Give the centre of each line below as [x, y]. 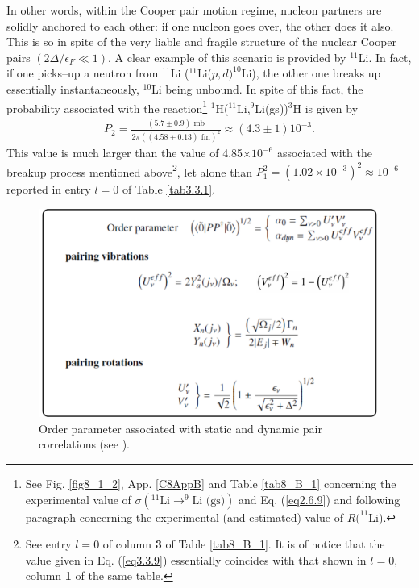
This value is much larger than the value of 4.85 [125, 153]
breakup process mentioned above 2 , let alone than [130, 170]
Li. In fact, [385, 57]
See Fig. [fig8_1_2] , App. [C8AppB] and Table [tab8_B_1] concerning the [211, 484]
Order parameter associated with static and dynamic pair [180, 428]
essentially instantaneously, [73, 88]
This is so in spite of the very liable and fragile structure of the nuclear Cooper [202, 42]
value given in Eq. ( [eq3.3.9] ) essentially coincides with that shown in [196, 559]
